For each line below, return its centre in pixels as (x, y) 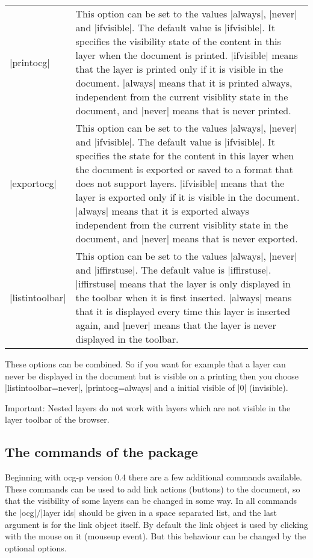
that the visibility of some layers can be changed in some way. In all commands (151, 501)
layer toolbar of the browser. (57, 419)
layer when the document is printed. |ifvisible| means (187, 55)
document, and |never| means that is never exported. (187, 238)
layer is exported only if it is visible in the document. (187, 197)
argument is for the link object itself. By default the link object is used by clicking (156, 524)
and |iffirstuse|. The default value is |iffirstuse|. (173, 270)
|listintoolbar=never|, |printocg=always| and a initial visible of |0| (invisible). (147, 388)
